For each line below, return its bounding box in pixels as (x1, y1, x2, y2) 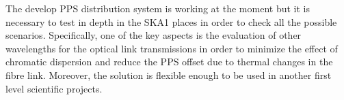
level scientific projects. (5, 81, 103, 95)
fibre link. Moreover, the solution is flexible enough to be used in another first (5, 67, 332, 82)
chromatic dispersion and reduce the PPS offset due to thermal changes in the (5, 54, 333, 69)
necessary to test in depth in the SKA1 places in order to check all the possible (5, 14, 337, 29)
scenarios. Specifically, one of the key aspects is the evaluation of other (5, 28, 302, 42)
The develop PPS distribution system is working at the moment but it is (5, 1, 310, 15)
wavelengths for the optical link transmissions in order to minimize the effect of (5, 41, 338, 55)
